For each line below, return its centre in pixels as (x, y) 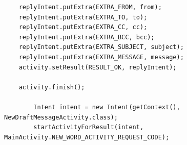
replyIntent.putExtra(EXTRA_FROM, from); (90, 7)
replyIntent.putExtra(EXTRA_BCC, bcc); (87, 37)
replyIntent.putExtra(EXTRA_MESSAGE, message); (101, 57)
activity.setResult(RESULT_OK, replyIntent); (98, 67)
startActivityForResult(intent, (89, 127)
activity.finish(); (52, 87)
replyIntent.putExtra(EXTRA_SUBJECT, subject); (101, 47)
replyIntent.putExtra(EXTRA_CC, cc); (83, 27)
